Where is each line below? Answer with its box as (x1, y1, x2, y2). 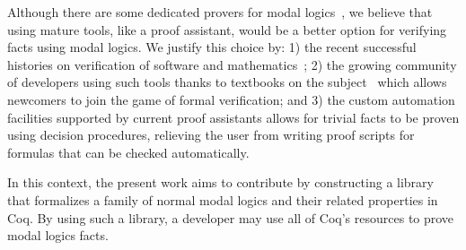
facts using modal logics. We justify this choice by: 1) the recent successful (7, 38, 417, 56)
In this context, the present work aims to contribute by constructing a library (7, 173, 434, 192)
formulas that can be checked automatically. (7, 142, 250, 161)
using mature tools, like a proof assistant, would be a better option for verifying (7, 20, 447, 39)
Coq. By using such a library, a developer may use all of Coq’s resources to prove (7, 208, 454, 227)
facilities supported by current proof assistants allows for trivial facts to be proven (7, 108, 460, 126)
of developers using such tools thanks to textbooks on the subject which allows (7, 73, 447, 91)
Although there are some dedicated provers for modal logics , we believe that (7, 3, 433, 21)
